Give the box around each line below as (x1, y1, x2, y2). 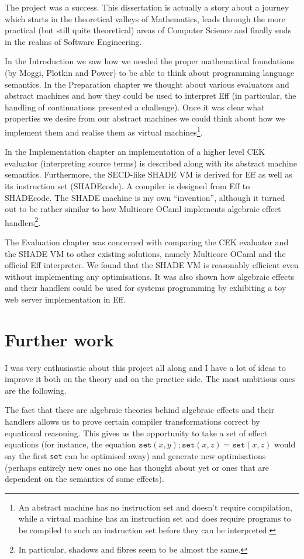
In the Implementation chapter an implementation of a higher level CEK (5, 145, 265, 158)
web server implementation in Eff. (5, 293, 126, 305)
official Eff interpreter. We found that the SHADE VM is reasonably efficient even (5, 259, 299, 271)
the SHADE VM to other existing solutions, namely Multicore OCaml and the (5, 247, 286, 259)
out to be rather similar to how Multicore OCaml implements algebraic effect (5, 203, 281, 215)
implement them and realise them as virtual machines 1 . (5, 124, 203, 138)
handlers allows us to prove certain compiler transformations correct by (5, 415, 260, 428)
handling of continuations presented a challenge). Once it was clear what (5, 100, 265, 113)
